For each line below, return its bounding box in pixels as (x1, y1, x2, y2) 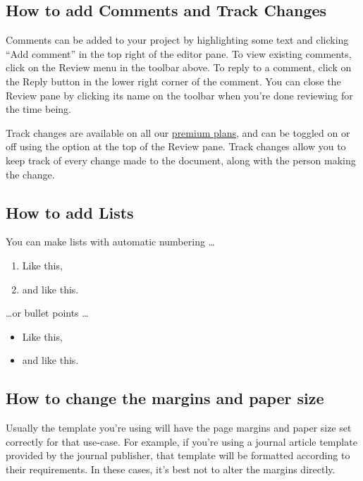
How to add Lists (6, 201, 134, 223)
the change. (6, 166, 55, 181)
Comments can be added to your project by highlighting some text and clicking (6, 32, 349, 47)
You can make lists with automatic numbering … (6, 234, 215, 249)
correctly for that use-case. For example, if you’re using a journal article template (6, 434, 357, 449)
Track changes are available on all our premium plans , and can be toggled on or (6, 125, 350, 140)
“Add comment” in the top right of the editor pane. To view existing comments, (6, 46, 352, 61)
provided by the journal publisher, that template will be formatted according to (6, 448, 350, 463)
